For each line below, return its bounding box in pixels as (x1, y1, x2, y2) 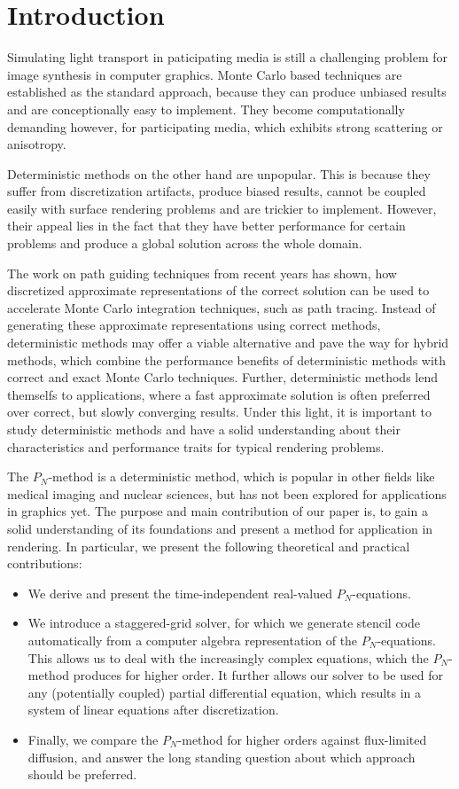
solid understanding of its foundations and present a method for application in (7, 519, 433, 537)
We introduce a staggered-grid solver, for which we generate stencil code (27, 613, 420, 632)
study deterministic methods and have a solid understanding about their (7, 420, 401, 438)
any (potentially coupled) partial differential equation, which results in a (27, 683, 422, 701)
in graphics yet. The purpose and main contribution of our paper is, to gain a (7, 502, 428, 520)
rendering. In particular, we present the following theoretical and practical (7, 536, 410, 555)
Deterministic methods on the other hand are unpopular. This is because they (7, 164, 431, 183)
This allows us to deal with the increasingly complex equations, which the (27, 648, 429, 667)
